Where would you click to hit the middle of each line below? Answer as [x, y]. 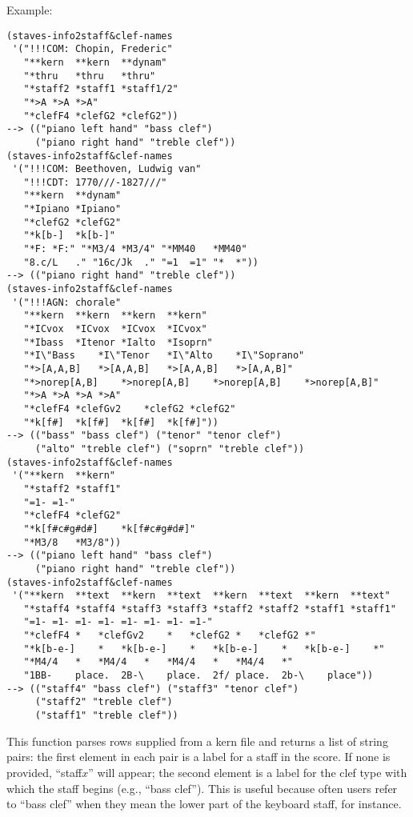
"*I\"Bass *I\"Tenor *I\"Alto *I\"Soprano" [164, 356]
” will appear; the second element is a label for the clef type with [248, 772]
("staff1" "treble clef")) [106, 716]
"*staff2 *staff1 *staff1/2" [101, 89]
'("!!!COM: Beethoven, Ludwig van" [107, 169]
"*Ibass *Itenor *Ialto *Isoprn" [118, 342]
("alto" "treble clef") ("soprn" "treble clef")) [170, 449]
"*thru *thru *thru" [90, 76]
